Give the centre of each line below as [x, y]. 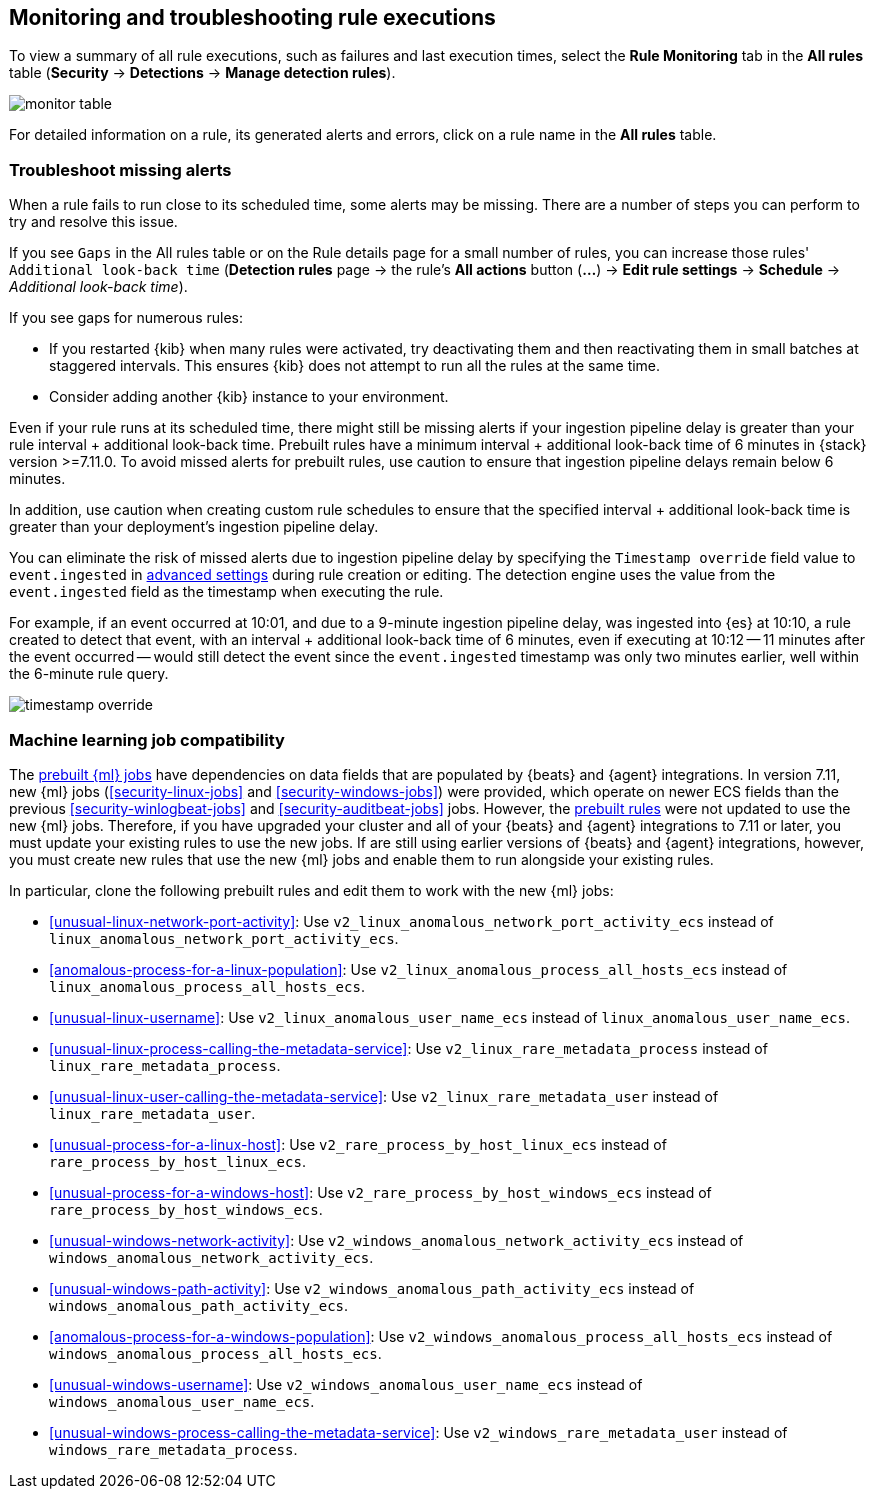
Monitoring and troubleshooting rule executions [252, 17]
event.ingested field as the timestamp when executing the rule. [226, 592]
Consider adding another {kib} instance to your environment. [249, 397]
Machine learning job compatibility [147, 739]
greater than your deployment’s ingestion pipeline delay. [194, 527]
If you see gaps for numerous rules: [126, 318]
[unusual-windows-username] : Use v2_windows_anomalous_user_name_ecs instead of [346, 1384]
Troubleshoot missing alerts [120, 169]
